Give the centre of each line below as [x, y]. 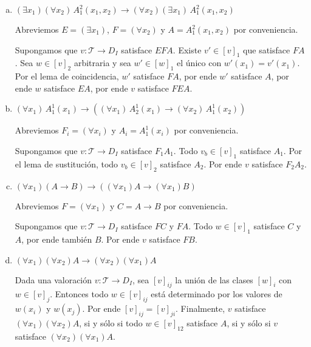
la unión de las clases [214, 279]
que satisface [267, 49]
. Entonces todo [79, 294]
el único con [199, 63]
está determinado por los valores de [217, 294]
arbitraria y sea [102, 63]
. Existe [187, 49]
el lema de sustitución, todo [67, 163]
